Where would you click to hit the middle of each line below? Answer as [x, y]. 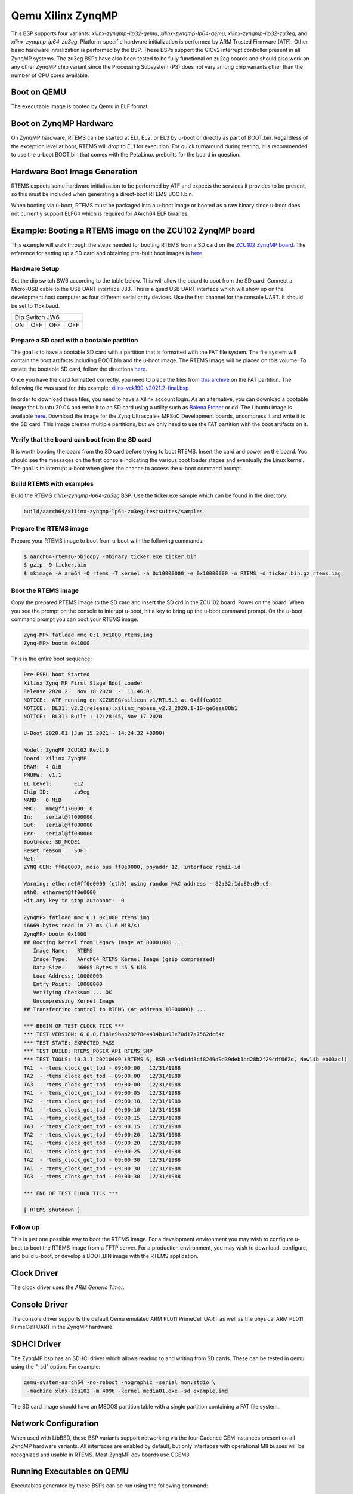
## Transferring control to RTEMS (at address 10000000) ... [115, 1009]
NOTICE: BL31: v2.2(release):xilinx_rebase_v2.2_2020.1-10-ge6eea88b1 [131, 708]
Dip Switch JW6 [37, 317]
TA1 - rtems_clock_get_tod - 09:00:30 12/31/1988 [102, 1168]
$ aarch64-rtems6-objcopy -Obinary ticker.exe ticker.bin [110, 556]
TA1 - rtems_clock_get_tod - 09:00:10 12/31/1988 [102, 1109]
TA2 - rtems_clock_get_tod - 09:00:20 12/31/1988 [102, 1135]
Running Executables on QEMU [70, 1472]
